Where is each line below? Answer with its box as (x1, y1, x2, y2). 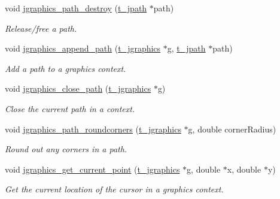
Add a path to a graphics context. (5, 62, 126, 74)
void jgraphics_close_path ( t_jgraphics (5, 82, 151, 95)
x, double (227, 162, 261, 175)
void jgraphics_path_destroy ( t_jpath (5, 2, 147, 14)
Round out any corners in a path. (5, 143, 127, 155)
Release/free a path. (5, 22, 77, 34)
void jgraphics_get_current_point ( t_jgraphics (5, 162, 180, 175)
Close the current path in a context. (5, 102, 135, 114)
